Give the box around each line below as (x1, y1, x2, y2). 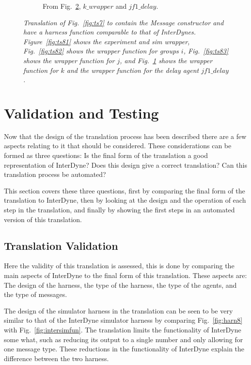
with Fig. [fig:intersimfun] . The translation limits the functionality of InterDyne (4, 324, 241, 334)
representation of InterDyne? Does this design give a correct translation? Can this (4, 159, 247, 170)
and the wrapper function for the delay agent (66, 65, 199, 75)
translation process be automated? (4, 169, 106, 179)
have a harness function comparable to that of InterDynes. (23, 27, 196, 37)
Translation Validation (4, 238, 118, 253)
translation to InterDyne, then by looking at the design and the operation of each (4, 195, 246, 205)
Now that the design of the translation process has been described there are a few (4, 131, 247, 141)
